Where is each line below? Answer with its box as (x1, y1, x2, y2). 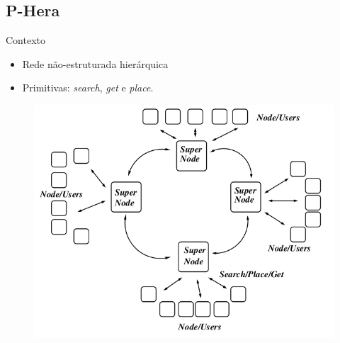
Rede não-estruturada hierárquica (22, 56, 169, 71)
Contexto (6, 33, 45, 47)
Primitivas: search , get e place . (22, 80, 154, 95)
